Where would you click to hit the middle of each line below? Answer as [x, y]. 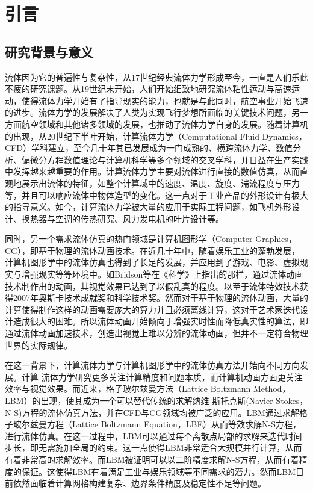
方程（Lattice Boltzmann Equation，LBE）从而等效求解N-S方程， [174, 424]
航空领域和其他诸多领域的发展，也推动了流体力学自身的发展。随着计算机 [165, 124]
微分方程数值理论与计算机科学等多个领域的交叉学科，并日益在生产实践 [169, 159]
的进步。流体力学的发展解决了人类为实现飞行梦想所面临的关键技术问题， [148, 112]
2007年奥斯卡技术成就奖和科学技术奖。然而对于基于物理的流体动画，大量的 [160, 298]
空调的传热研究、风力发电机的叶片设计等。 [139, 218]
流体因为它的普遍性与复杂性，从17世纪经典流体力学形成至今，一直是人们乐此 [156, 77]
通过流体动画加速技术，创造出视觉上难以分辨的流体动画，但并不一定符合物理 [156, 333]
